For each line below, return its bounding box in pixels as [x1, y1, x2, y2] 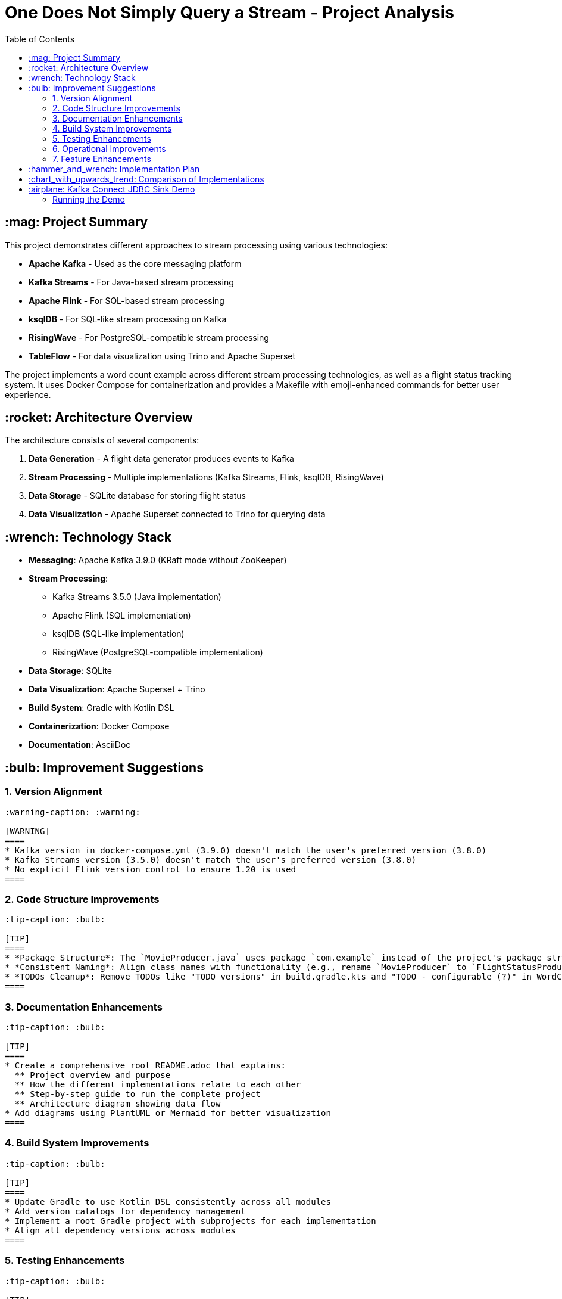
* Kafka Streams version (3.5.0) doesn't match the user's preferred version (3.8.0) [5, 854, 417, 865]
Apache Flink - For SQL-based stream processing [29, 295, 224, 306]
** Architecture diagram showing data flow [14, 1099, 221, 1108]
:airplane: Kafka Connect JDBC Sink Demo [29, 184, 195, 194]
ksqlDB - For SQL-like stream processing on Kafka [29, 313, 227, 324]
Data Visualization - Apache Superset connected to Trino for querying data [29, 509, 326, 520]
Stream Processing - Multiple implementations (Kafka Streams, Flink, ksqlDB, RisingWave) [29, 472, 384, 483]
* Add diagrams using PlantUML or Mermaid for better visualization [5, 1108, 331, 1118]
